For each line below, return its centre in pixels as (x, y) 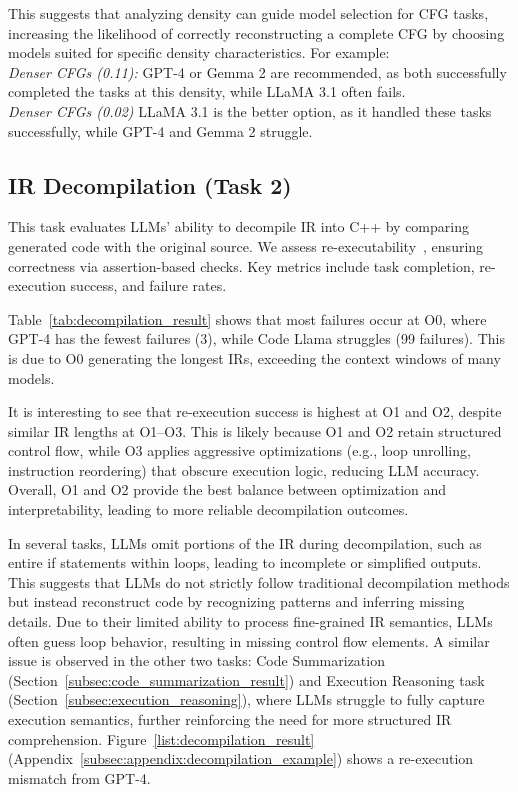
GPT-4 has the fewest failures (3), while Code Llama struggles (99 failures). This (256, 338)
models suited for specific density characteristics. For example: (199, 52)
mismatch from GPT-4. (79, 777)
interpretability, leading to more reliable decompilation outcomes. (208, 509)
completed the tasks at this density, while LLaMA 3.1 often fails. (207, 91)
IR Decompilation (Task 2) (150, 184)
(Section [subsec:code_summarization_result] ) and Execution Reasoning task (246, 679)
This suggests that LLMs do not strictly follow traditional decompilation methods (259, 581)
